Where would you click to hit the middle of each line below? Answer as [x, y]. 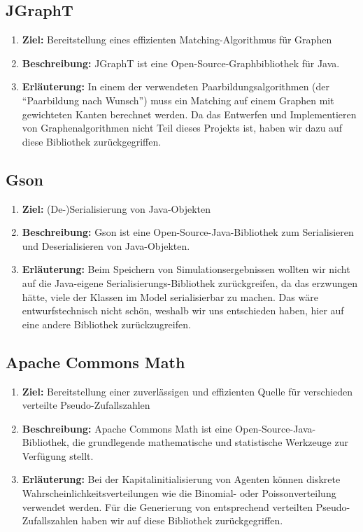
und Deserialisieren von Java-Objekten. [106, 245]
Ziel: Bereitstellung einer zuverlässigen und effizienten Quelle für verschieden [187, 391]
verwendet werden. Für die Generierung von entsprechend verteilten [168, 506]
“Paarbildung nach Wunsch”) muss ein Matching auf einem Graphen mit [178, 100]
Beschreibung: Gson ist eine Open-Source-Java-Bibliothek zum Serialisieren [188, 232]
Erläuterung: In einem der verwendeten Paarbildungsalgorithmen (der [176, 86]
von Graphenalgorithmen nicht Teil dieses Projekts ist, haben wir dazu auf [182, 128]
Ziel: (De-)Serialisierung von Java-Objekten [116, 208]
